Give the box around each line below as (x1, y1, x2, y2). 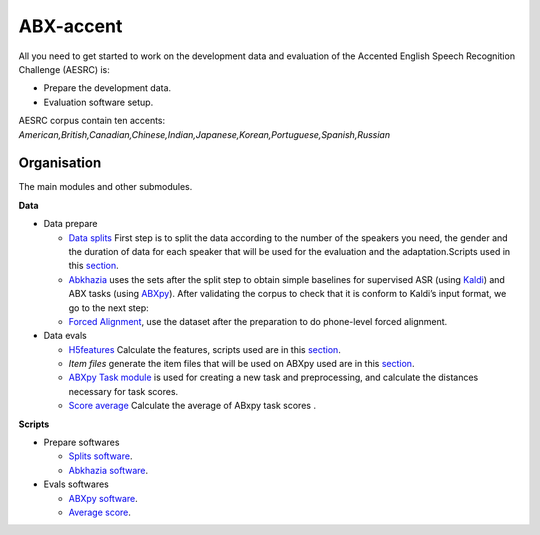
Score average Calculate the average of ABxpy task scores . (68, 400, 317, 412)
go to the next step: (68, 301, 149, 314)
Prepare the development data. (43, 82, 172, 94)
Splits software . (68, 450, 133, 462)
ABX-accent (18, 15, 123, 37)
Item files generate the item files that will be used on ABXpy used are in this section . (68, 358, 415, 370)
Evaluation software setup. (43, 96, 154, 108)
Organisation (18, 155, 102, 172)
